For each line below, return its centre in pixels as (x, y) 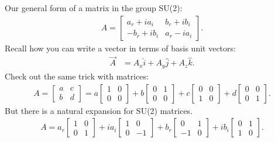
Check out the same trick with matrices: (77, 76)
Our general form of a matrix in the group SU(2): (94, 8)
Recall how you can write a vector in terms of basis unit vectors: (120, 48)
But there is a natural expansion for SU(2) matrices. (99, 110)
